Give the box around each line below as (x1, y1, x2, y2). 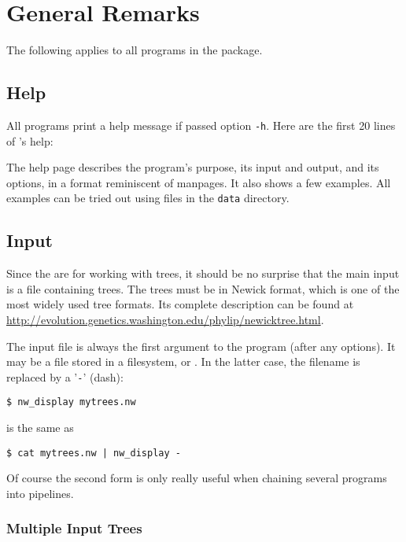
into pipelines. (6, 485, 74, 501)
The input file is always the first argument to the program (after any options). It (6, 337, 396, 354)
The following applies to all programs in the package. (6, 42, 263, 58)
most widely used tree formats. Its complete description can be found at (6, 296, 354, 312)
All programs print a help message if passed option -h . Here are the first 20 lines (6, 116, 396, 133)
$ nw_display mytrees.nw (6, 396, 136, 408)
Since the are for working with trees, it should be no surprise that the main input (6, 265, 400, 282)
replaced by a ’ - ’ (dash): (6, 368, 124, 385)
